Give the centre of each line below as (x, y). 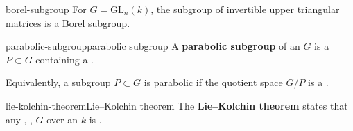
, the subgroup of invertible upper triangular (245, 9)
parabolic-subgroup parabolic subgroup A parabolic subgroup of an (153, 46)
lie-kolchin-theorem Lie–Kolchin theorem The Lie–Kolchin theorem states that (177, 105)
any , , (19, 119)
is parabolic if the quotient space (213, 82)
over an (62, 119)
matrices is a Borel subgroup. (68, 22)
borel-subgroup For (46, 9)
